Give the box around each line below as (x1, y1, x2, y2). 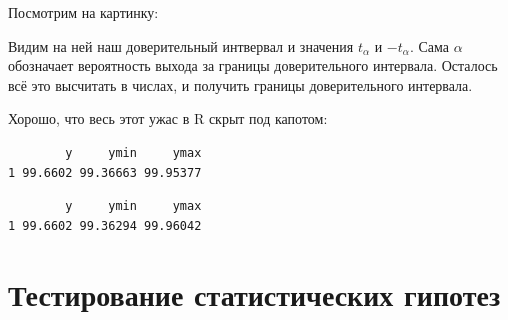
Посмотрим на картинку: (8, 2, 159, 22)
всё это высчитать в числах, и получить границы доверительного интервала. (8, 74, 473, 95)
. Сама (409, 35, 449, 56)
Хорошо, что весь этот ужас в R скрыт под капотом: (8, 108, 328, 129)
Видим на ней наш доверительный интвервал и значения (8, 35, 354, 56)
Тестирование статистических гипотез (8, 273, 501, 314)
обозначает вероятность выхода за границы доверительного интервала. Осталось (8, 55, 498, 76)
